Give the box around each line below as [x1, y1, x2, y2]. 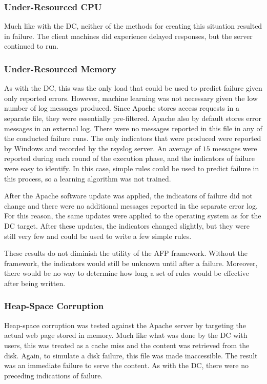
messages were [212, 143, 257, 153]
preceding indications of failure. [4, 370, 103, 380]
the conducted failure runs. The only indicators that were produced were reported [4, 133, 261, 144]
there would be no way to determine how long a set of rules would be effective [4, 268, 249, 278]
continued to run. [4, 41, 58, 51]
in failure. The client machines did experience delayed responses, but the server [4, 30, 253, 41]
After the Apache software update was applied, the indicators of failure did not [4, 190, 253, 201]
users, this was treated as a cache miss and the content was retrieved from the [4, 339, 250, 350]
